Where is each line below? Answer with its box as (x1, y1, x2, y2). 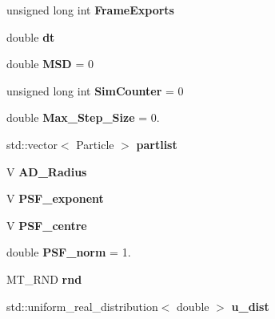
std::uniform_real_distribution (6, 297, 158, 314)
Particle (76, 135, 114, 152)
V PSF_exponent (6, 190, 104, 207)
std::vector (6, 135, 58, 152)
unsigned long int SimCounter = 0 (6, 82, 184, 99)
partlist (136, 135, 177, 152)
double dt (6, 28, 55, 45)
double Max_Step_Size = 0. (6, 109, 160, 126)
